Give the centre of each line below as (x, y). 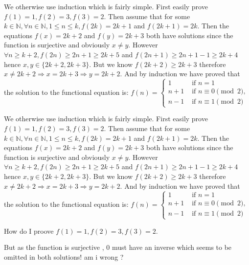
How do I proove (29, 231)
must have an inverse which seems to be (172, 247)
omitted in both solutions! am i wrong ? (64, 256)
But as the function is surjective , (54, 247)
